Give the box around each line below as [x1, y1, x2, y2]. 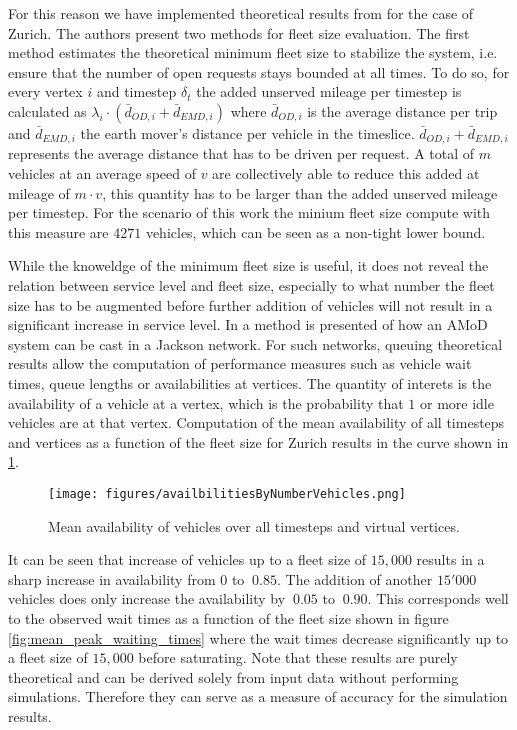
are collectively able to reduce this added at [212, 163, 480, 184]
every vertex [8, 81, 83, 102]
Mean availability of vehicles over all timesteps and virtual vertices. [48, 515, 460, 536]
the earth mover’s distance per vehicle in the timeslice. [80, 122, 415, 143]
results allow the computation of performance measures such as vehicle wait [8, 353, 472, 374]
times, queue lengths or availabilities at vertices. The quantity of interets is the [8, 372, 492, 393]
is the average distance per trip [307, 100, 498, 121]
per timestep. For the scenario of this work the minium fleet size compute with [8, 202, 491, 223]
